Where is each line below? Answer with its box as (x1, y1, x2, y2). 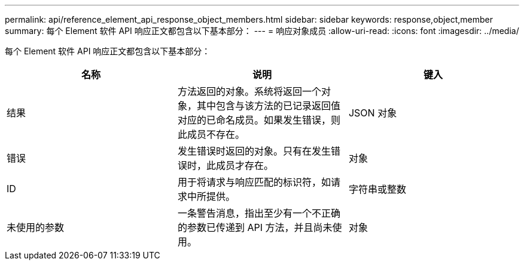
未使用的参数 (7, 221, 65, 233)
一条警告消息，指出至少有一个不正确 (177, 207, 340, 219)
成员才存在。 (215, 159, 273, 171)
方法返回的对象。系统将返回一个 (177, 85, 321, 97)
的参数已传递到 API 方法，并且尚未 (177, 221, 333, 233)
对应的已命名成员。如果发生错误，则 (177, 114, 340, 126)
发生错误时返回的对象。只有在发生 (177, 145, 331, 157)
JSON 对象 (348, 107, 397, 119)
